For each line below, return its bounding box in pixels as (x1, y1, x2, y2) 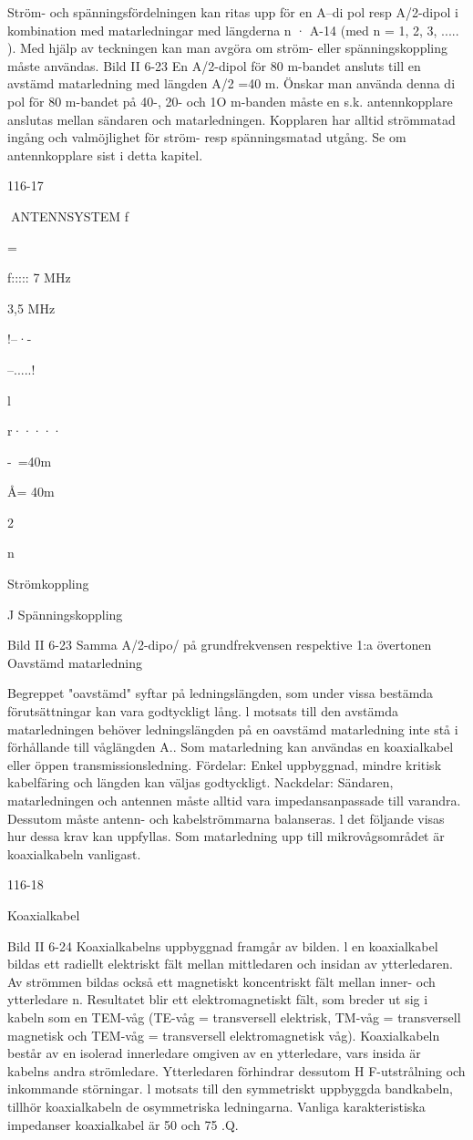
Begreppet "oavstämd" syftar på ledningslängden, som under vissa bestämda (7, 683, 434, 703)
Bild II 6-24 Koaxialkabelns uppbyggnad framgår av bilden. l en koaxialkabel (7, 936, 438, 955)
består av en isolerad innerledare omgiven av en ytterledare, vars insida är (7, 1043, 421, 1063)
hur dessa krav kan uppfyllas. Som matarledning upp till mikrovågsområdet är (7, 827, 445, 846)
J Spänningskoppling (7, 604, 123, 623)
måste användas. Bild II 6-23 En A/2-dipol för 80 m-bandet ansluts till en (7, 56, 421, 75)
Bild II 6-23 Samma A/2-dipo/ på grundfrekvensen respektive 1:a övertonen (7, 635, 432, 654)
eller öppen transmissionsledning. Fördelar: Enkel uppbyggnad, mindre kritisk (7, 755, 442, 774)
